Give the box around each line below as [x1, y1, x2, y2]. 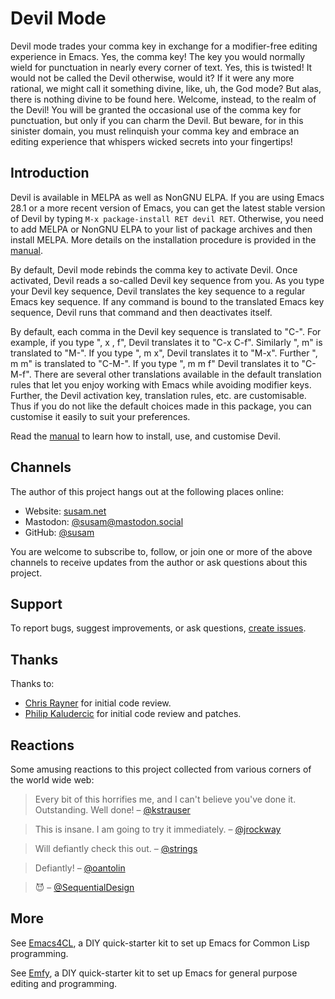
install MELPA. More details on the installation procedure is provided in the [10, 233, 317, 246]
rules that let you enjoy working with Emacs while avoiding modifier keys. [10, 378, 312, 391]
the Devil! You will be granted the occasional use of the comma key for [10, 103, 302, 116]
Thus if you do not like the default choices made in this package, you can [10, 400, 312, 412]
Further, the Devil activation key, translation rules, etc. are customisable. [10, 389, 307, 401]
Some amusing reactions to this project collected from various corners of [10, 763, 312, 775]
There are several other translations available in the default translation [33, 368, 322, 380]
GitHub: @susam [24, 526, 95, 538]
